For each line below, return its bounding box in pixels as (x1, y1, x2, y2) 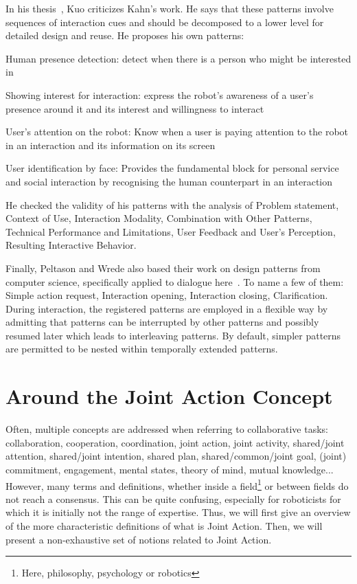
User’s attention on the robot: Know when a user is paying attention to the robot (5, 124, 349, 139)
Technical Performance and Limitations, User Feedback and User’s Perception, (5, 224, 336, 238)
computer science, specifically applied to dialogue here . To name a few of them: (5, 274, 344, 289)
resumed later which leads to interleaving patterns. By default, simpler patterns (5, 328, 341, 342)
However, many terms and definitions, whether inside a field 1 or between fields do (5, 476, 349, 493)
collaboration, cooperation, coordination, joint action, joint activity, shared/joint (5, 435, 345, 449)
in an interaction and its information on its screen (5, 137, 216, 152)
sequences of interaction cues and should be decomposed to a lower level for (5, 14, 324, 29)
